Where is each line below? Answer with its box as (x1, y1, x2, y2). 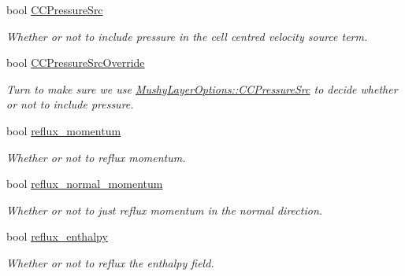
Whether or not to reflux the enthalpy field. (6, 254, 214, 270)
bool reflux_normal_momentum (6, 175, 163, 192)
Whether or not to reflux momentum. (6, 149, 186, 165)
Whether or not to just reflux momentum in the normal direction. (6, 201, 323, 218)
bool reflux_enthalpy (6, 228, 108, 245)
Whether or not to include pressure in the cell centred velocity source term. (6, 28, 368, 44)
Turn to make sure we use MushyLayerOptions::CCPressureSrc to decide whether (6, 80, 398, 97)
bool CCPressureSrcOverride (6, 54, 145, 71)
